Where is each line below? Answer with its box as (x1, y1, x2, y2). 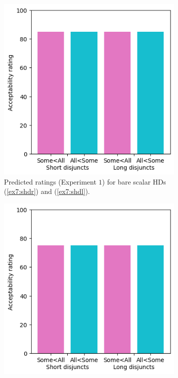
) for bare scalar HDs (102, 176, 166, 187)
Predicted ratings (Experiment (4, 176, 96, 187)
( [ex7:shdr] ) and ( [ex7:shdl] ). (4, 186, 90, 196)
